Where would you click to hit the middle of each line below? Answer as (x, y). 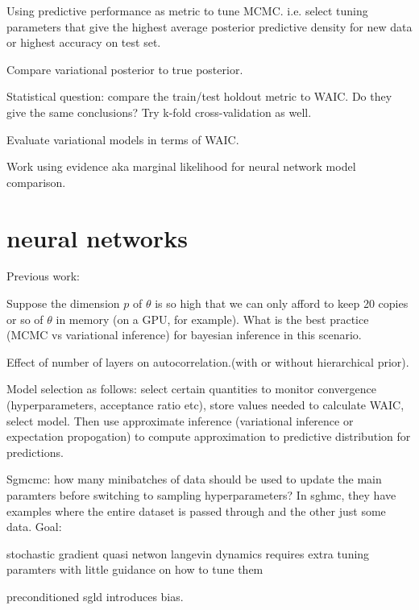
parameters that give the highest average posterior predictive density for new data (209, 26)
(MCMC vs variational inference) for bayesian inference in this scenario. (184, 335)
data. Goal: (34, 527)
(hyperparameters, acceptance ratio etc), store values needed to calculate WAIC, (205, 405)
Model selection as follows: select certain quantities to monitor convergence (191, 389)
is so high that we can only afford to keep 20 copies (282, 303)
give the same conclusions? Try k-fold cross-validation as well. (159, 112)
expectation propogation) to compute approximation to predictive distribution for (209, 436)
